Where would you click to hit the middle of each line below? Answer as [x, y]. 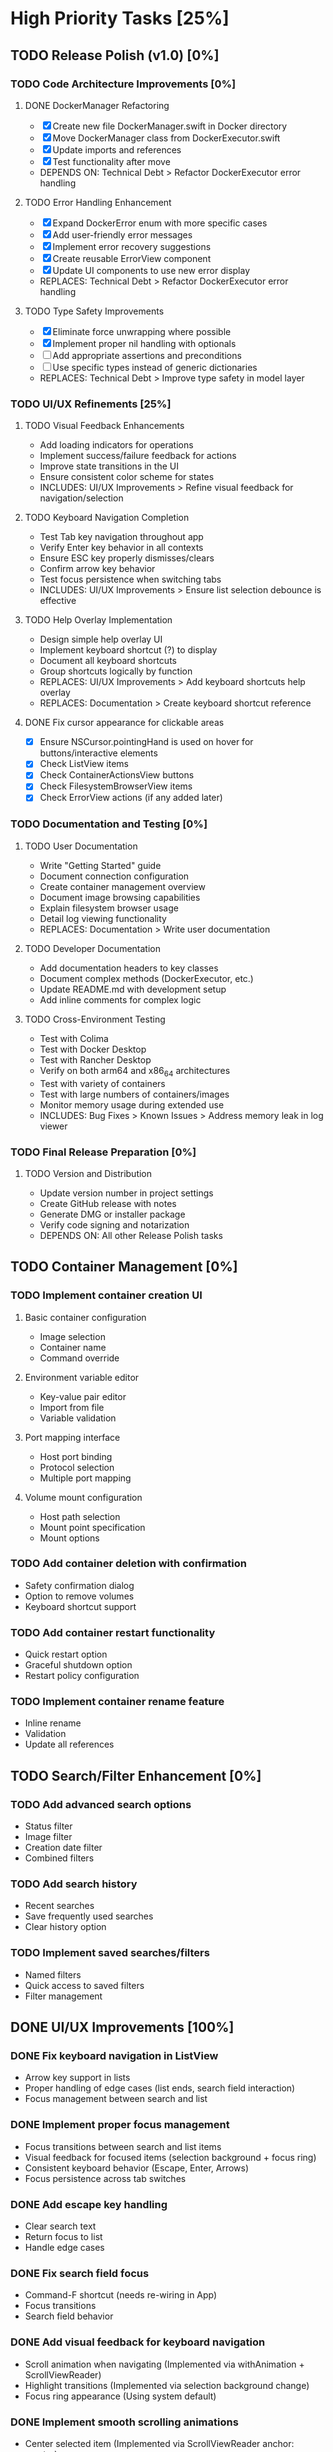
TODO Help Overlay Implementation [98, 620]
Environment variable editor [82, 1377]
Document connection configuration [114, 876]
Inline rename [53, 1723]
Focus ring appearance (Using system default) [120, 2396]
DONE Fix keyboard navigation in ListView [114, 2056]
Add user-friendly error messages [122, 234]
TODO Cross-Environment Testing [95, 1019]
